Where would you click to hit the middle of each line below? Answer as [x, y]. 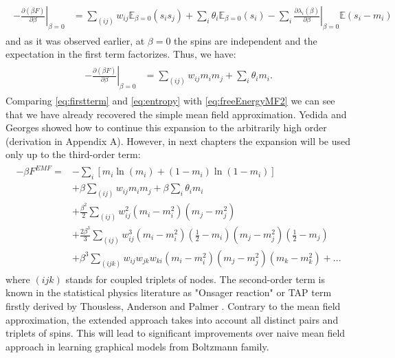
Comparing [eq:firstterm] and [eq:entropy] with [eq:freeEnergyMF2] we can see [170, 100]
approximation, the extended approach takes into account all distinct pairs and [172, 319]
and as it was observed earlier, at [75, 40]
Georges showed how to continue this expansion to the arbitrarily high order [166, 127]
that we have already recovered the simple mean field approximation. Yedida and [176, 114]
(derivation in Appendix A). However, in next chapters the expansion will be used [178, 141]
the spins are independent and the [246, 40]
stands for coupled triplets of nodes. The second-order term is [195, 279]
